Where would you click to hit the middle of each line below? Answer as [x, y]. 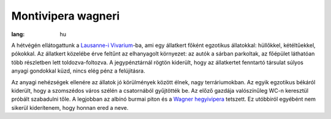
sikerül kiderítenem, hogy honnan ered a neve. [70, 107]
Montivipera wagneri [66, 16]
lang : [18, 34]
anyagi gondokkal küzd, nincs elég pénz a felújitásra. [78, 71]
